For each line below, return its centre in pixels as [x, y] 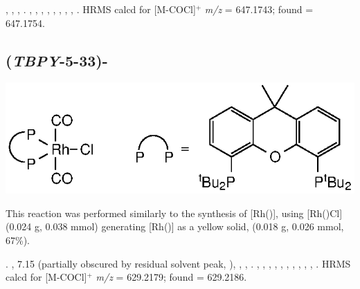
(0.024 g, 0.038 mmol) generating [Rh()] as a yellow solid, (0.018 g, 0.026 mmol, [175, 226]
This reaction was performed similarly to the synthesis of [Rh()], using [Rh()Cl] [174, 213]
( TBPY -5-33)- [57, 60]
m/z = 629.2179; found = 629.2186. [171, 277]
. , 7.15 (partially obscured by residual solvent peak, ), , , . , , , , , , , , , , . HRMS [178, 263]
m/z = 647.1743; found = [259, 9]
